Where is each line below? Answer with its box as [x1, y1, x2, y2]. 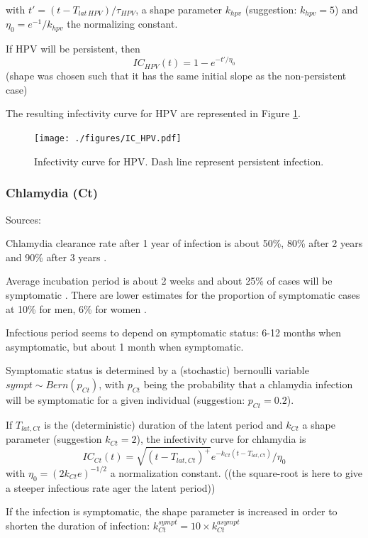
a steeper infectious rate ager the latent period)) [6, 480, 216, 495]
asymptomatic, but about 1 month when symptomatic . [6, 339, 244, 353]
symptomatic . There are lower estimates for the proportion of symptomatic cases [6, 287, 360, 302]
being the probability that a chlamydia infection [143, 376, 353, 391]
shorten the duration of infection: [6, 517, 150, 532]
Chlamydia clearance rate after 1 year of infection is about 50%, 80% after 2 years [6, 236, 363, 251]
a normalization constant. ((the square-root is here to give [110, 465, 363, 480]
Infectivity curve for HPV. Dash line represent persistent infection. [34, 153, 324, 168]
